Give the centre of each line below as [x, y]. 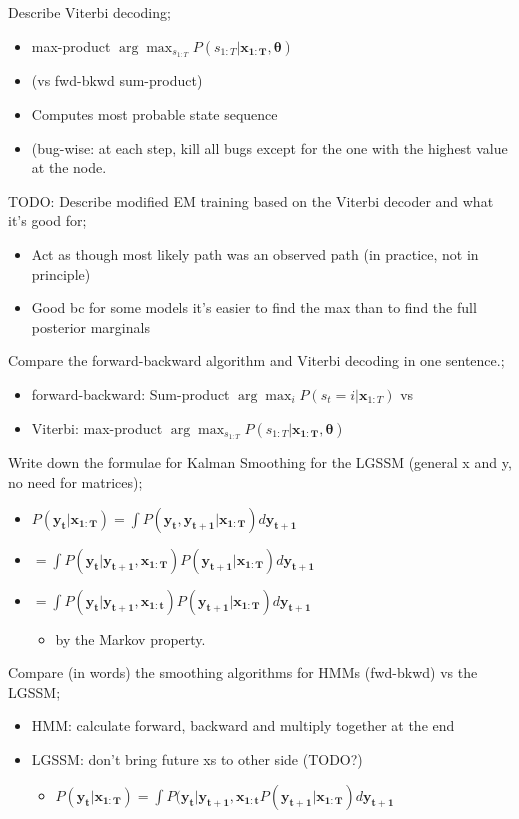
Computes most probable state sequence [154, 114]
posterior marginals [90, 326]
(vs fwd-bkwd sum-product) [117, 80]
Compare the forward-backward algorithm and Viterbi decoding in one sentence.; [256, 360]
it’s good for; [47, 220]
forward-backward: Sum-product [130, 393]
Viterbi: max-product [97, 427]
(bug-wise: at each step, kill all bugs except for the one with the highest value [269, 147]
